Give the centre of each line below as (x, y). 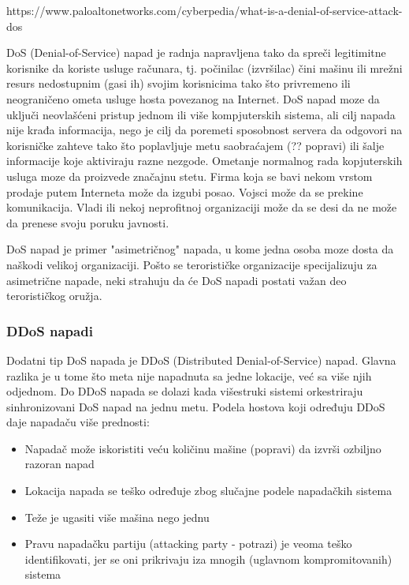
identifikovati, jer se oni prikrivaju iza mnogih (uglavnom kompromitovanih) (208, 559)
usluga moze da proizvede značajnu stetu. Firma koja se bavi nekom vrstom (190, 176)
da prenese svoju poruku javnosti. (88, 222)
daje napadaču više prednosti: (78, 422)
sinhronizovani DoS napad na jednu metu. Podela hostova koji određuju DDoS (196, 406)
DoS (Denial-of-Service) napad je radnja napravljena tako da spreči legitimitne (196, 52)
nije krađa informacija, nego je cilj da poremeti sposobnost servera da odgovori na (204, 130)
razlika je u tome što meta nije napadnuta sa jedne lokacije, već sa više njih (189, 375)
